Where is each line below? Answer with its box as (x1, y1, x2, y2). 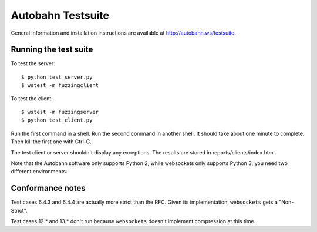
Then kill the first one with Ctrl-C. (11, 138, 92, 145)
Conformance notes (11, 183, 86, 193)
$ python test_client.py (21, 117, 93, 123)
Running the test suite (11, 45, 93, 55)
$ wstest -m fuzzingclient (21, 82, 99, 89)
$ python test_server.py (21, 73, 93, 80)
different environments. (11, 168, 68, 175)
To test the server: (11, 60, 55, 67)
